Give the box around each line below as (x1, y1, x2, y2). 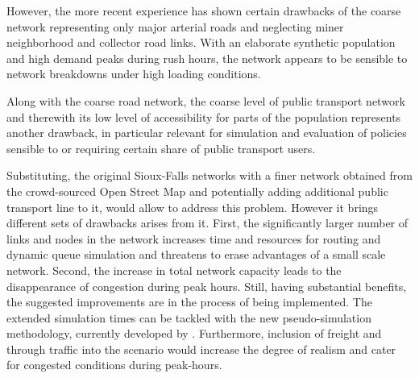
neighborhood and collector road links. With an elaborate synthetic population (6, 34, 396, 51)
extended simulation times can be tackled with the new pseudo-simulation (6, 309, 371, 326)
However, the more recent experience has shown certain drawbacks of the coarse (6, 2, 401, 19)
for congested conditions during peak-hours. (6, 356, 222, 373)
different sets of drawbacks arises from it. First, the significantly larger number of (6, 214, 409, 231)
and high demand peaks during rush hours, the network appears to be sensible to (6, 49, 408, 66)
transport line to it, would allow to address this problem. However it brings (6, 198, 379, 215)
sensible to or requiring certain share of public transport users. (6, 139, 316, 156)
